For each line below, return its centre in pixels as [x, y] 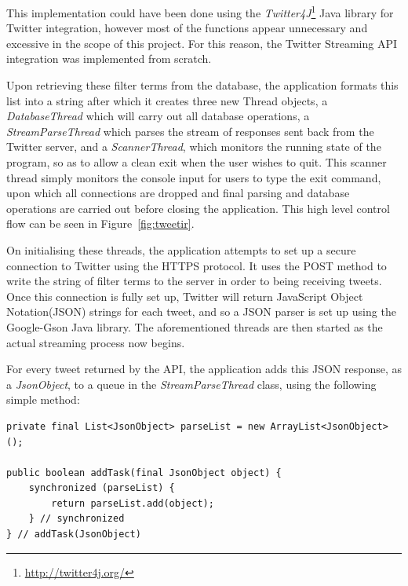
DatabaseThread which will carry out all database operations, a [158, 116]
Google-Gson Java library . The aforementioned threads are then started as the [195, 326]
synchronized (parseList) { [102, 488]
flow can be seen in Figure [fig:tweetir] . [100, 223]
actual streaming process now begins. [96, 342]
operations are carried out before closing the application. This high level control [198, 208]
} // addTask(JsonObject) [74, 535]
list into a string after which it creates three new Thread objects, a [167, 100]
